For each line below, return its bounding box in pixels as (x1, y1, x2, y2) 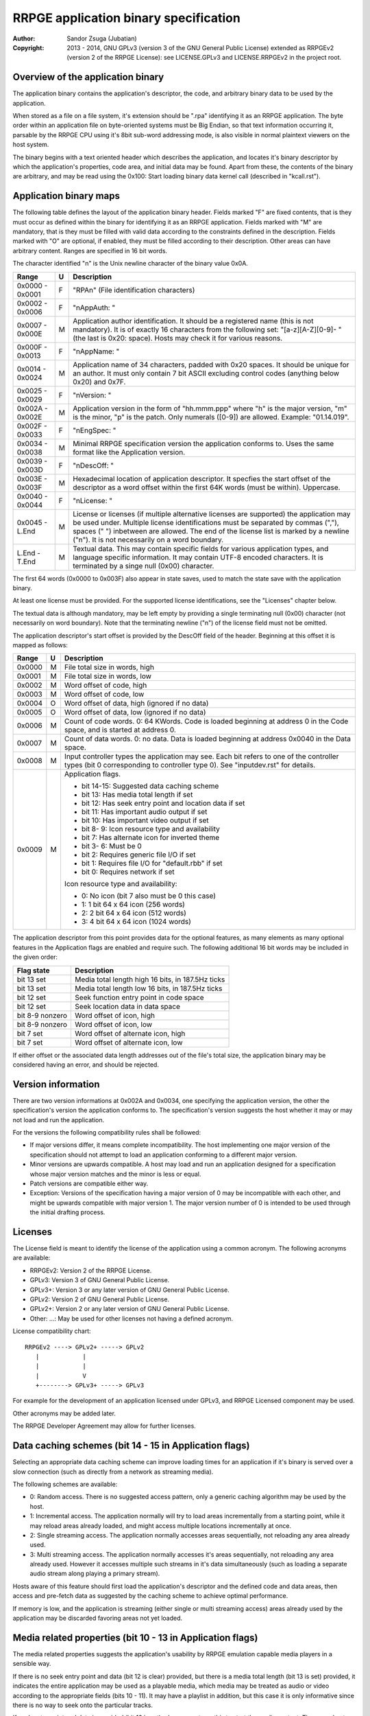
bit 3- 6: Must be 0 (81, 842, 142, 851)
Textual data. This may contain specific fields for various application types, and (73, 544, 329, 553)
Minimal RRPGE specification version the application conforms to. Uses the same (73, 439, 334, 448)
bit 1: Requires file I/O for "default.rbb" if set (81, 859, 223, 868)
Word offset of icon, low (75, 1019, 153, 1029)
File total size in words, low (64, 671, 152, 681)
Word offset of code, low (64, 690, 145, 699)
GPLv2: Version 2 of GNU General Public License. (29, 1295, 170, 1303)
